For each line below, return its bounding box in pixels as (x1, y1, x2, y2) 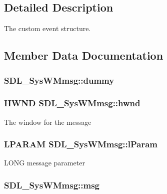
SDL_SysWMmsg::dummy (4, 74, 114, 86)
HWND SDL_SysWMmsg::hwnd (4, 97, 140, 109)
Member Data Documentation (4, 48, 163, 63)
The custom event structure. (4, 23, 91, 34)
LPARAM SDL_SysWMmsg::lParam (4, 138, 158, 150)
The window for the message (4, 116, 91, 127)
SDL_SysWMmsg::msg (4, 178, 99, 191)
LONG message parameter (4, 157, 85, 168)
